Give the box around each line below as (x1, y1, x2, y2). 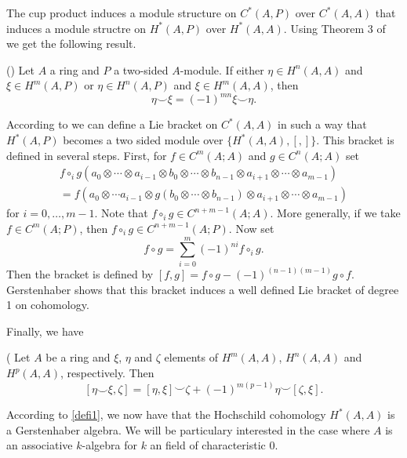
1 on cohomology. (6, 296, 89, 313)
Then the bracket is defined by (6, 266, 154, 282)
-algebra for (82, 437, 137, 453)
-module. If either (180, 61, 264, 78)
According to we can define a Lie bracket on (6, 116, 218, 133)
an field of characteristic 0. (150, 437, 278, 453)
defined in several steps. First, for (6, 147, 167, 163)
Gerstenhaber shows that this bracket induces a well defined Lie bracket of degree (6, 281, 399, 297)
